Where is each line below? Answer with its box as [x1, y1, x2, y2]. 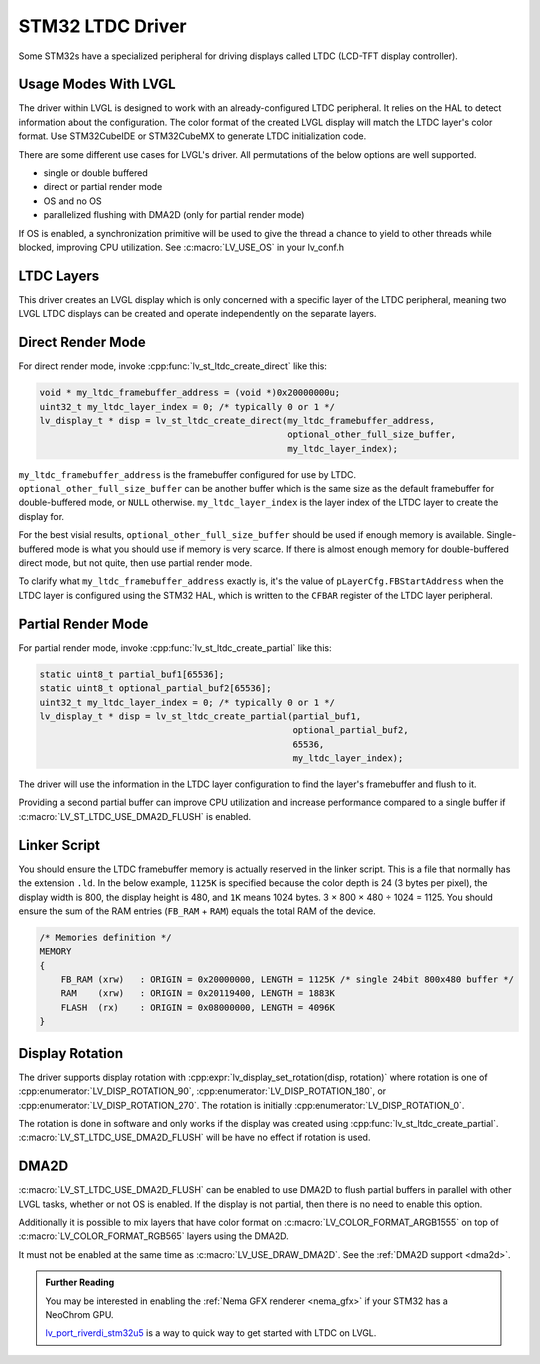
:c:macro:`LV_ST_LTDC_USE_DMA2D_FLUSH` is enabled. [18, 810, 252, 822]
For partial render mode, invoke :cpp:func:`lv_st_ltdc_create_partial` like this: [18, 641, 332, 654]
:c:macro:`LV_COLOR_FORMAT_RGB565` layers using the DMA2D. [18, 1230, 289, 1242]
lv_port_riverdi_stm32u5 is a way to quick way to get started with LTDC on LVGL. [45, 1327, 377, 1339]
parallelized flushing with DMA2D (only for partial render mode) [43, 209, 305, 221]
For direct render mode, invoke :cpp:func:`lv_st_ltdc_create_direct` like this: [18, 360, 327, 372]
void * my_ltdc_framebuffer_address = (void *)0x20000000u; [39, 387, 341, 399]
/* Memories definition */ [39, 931, 172, 943]
